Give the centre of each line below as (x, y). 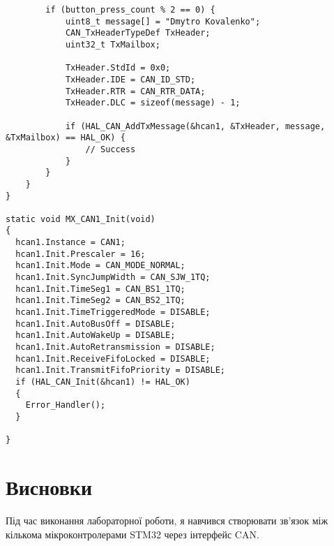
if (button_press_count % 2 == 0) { (130, 10)
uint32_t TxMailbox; (113, 44)
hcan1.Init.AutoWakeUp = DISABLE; (96, 335)
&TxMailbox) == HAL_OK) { (66, 138)
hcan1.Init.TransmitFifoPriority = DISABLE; (120, 370)
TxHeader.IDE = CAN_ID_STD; (130, 79)
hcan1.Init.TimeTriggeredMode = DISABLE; (113, 312)
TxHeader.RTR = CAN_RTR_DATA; (135, 91)
